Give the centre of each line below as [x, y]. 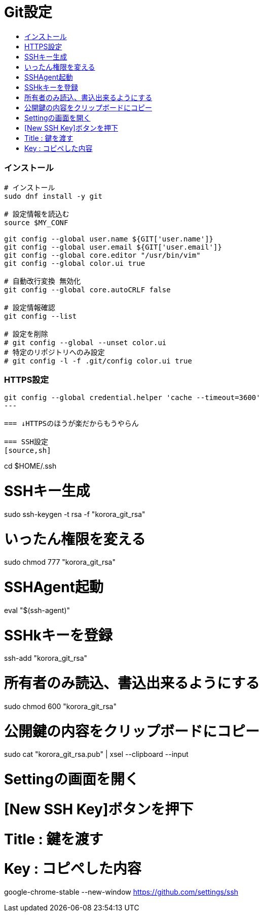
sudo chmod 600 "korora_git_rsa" [60, 706]
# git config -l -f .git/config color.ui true [98, 361]
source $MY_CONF [36, 222]
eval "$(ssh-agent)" [37, 610]
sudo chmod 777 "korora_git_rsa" [60, 562]
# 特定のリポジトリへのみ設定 [54, 352]
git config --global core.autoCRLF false [87, 289]
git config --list [41, 316]
